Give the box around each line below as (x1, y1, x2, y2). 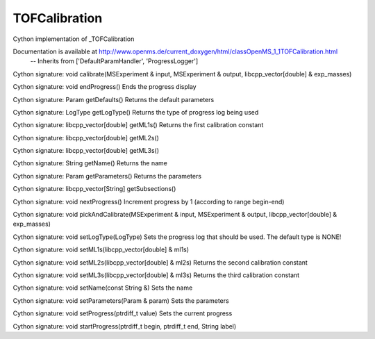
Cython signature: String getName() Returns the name (12, 159, 168, 167)
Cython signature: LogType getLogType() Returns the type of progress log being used (12, 108, 259, 116)
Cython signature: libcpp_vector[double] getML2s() (12, 133, 160, 142)
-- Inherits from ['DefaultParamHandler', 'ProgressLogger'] (30, 57, 199, 65)
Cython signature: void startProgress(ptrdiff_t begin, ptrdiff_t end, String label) (12, 322, 237, 330)
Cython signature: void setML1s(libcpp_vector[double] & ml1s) (12, 245, 190, 254)
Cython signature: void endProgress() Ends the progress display (12, 83, 197, 91)
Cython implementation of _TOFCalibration (12, 35, 135, 43)
